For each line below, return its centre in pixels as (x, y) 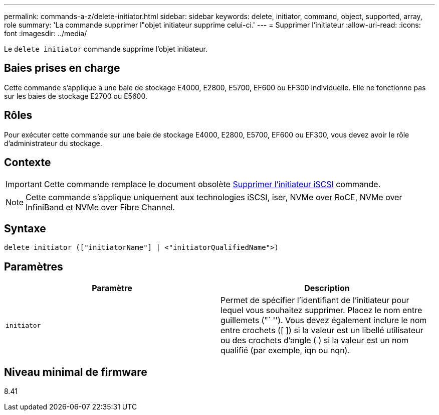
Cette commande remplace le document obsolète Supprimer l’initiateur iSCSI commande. (212, 184)
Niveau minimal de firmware (76, 372)
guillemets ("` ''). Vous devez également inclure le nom (324, 320)
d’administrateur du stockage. (53, 143)
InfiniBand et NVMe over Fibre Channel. (100, 207)
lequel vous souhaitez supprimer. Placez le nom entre (321, 310)
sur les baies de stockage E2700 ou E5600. (76, 96)
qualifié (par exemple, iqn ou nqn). (285, 351)
